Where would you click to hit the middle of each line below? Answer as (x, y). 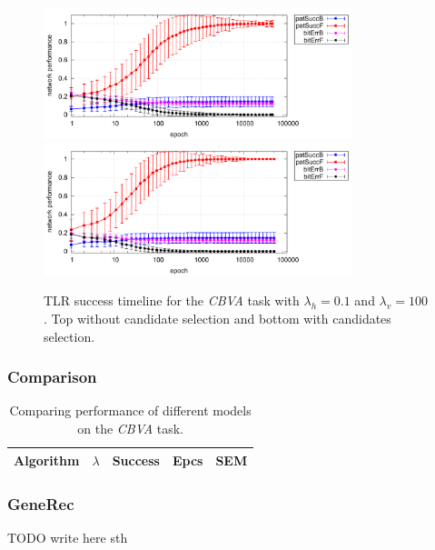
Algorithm (47, 460)
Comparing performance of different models (130, 410)
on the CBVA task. (130, 428)
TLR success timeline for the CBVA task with (172, 300)
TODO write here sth (68, 537)
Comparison (52, 377)
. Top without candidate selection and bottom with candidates (217, 318)
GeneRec (41, 503)
